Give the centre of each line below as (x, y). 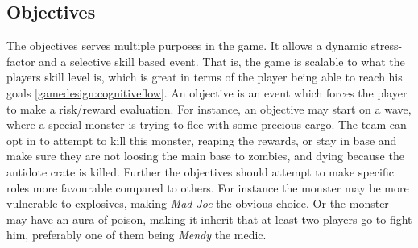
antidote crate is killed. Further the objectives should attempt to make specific (200, 171)
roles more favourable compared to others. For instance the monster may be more (208, 187)
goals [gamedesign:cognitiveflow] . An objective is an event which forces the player (207, 92)
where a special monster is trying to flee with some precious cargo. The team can (207, 124)
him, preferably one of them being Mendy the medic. (137, 235)
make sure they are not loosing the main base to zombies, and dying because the (205, 156)
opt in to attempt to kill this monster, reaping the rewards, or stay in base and (202, 140)
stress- (387, 45)
